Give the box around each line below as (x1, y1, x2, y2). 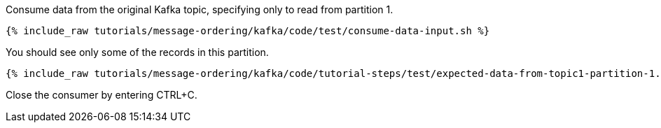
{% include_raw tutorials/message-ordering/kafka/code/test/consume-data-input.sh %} (6, 25, 490, 36)
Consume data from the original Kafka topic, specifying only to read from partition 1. (6, 3, 394, 15)
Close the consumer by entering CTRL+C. (6, 89, 197, 101)
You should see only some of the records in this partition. (6, 46, 269, 58)
